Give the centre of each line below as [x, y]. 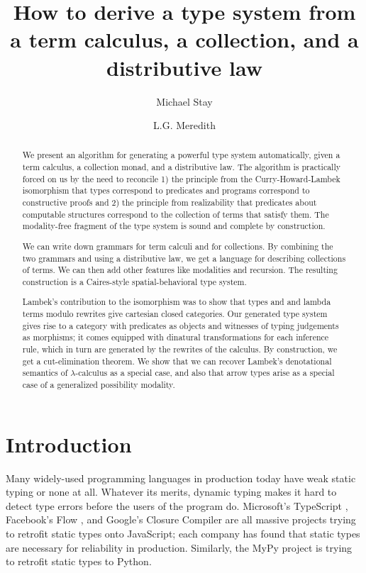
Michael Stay [184, 101]
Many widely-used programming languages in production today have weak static [181, 478]
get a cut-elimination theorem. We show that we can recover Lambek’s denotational [177, 361]
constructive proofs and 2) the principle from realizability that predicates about [170, 202]
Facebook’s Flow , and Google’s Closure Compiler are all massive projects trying [181, 519]
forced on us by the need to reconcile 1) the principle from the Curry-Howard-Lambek [181, 178]
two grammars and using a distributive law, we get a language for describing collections [184, 258]
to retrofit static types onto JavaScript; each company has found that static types [183, 534]
